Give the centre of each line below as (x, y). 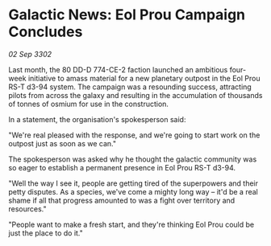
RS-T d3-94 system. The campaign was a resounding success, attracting (130, 87)
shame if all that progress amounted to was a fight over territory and (122, 200)
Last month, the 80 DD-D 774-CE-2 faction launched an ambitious (118, 69)
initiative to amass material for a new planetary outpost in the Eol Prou (144, 78)
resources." (27, 209)
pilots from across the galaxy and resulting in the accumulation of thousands (135, 95)
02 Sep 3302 (30, 54)
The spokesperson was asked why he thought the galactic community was (133, 159)
